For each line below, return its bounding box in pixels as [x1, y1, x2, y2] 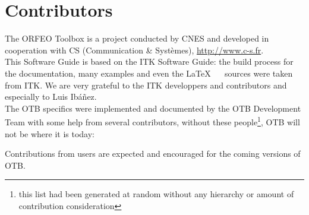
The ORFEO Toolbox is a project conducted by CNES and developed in [5, 32, 269, 45]
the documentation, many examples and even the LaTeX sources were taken [5, 67, 293, 79]
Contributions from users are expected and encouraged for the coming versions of [5, 147, 301, 160]
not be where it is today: [5, 127, 95, 140]
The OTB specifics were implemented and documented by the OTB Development [5, 102, 301, 114]
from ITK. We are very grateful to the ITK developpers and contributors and [5, 78, 287, 91]
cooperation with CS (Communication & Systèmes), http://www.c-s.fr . [5, 43, 264, 56]
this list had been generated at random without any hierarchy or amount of [18, 188, 294, 200]
